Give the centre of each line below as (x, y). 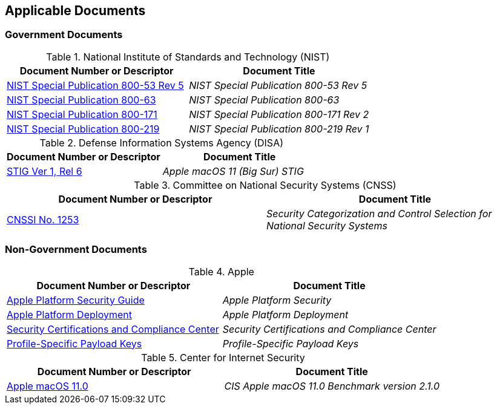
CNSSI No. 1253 (43, 219)
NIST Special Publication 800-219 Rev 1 (279, 129)
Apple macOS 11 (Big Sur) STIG (233, 171)
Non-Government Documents (76, 250)
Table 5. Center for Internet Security (223, 357)
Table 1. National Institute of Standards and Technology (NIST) (188, 57)
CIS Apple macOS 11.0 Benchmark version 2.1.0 (332, 386)
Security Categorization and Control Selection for (379, 213)
